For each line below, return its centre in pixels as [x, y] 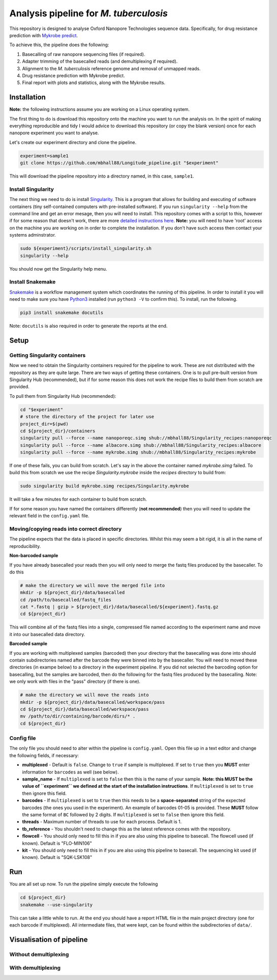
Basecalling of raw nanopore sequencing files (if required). [84, 54]
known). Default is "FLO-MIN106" [57, 843]
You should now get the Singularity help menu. [58, 269]
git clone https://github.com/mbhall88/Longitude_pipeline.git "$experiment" [119, 163]
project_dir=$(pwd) [44, 424]
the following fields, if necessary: [44, 755]
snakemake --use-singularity [56, 905]
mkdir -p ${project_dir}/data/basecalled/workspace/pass [93, 702]
